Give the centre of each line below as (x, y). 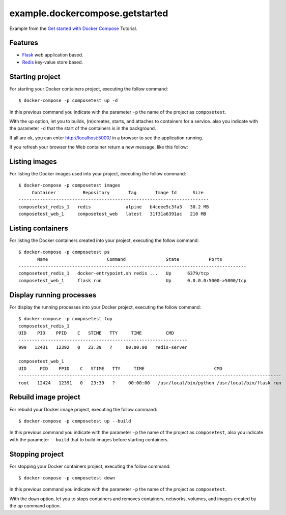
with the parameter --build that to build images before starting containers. (89, 439)
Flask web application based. (53, 55)
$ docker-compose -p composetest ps (64, 252)
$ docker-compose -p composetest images (69, 185)
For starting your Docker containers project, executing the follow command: (89, 88)
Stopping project (36, 454)
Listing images (33, 161)
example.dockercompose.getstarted (89, 13)
